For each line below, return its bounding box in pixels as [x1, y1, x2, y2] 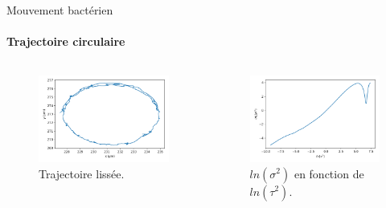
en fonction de [294, 165, 364, 181]
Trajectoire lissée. [39, 165, 125, 181]
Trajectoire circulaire [6, 33, 125, 50]
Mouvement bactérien [6, 2, 113, 18]
